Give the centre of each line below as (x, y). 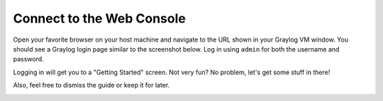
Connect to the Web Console (99, 18)
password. (28, 59)
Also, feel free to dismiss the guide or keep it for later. (91, 85)
